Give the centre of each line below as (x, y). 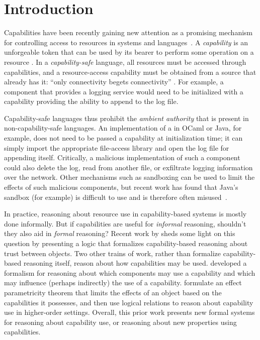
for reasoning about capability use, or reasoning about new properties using (120, 322)
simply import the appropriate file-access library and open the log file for (117, 147)
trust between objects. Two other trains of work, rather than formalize (113, 253)
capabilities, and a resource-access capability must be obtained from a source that (130, 72)
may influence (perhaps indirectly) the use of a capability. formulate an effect (123, 282)
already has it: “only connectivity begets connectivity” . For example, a (114, 82)
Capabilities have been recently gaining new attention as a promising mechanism (128, 32)
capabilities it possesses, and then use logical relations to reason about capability (129, 302)
